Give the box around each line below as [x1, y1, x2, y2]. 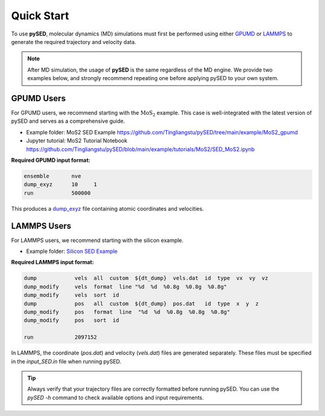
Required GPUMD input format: [11, 157, 90, 164]
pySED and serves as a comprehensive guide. [11, 117, 125, 125]
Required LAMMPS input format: [11, 259, 94, 266]
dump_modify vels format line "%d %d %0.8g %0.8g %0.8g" [23, 283, 227, 290]
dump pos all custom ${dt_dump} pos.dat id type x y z [23, 300, 259, 307]
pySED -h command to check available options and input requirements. [27, 394, 204, 401]
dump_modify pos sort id [23, 317, 120, 324]
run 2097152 [23, 334, 97, 341]
